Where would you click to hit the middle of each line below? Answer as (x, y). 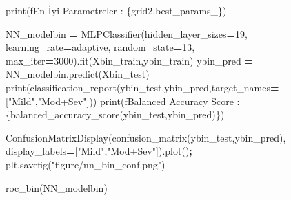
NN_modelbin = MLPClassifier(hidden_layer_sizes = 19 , (127, 33)
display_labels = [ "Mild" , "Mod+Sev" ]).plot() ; (99, 151)
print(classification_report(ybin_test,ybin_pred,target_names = (142, 87)
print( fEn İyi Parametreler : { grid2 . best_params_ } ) (116, 10)
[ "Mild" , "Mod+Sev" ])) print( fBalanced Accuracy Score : (123, 101)
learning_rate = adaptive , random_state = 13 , (100, 47)
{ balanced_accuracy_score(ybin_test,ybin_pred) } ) (115, 114)
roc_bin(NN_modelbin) (57, 187)
